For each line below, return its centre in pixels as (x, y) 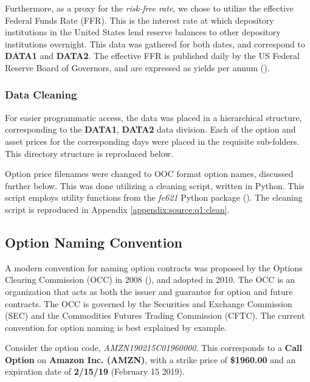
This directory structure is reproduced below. (89, 153)
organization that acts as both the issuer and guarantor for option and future (149, 291)
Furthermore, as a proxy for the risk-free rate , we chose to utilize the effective (150, 8)
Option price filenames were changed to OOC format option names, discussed (149, 174)
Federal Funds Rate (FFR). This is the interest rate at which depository (139, 20)
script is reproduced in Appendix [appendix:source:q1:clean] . (117, 209)
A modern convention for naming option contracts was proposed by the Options (154, 267)
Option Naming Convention (94, 242)
